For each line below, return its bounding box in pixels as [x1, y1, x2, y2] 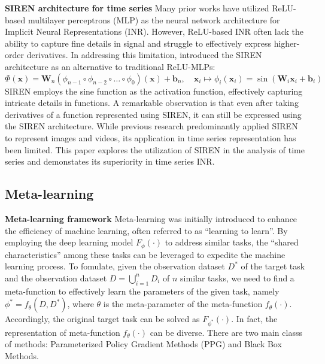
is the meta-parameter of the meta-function [103, 298, 263, 310]
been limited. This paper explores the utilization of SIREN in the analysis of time [5, 143, 305, 156]
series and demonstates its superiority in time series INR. [5, 155, 215, 168]
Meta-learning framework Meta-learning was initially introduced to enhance [5, 212, 297, 225]
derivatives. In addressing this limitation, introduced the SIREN [26, 48, 262, 61]
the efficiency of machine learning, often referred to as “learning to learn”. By [5, 224, 288, 236]
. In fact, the [231, 313, 278, 325]
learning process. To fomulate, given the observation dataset [5, 260, 225, 272]
